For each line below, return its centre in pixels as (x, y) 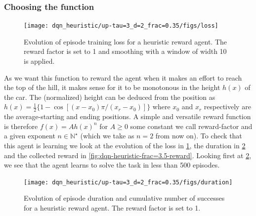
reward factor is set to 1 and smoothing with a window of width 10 (125, 51)
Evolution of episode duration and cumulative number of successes (124, 198)
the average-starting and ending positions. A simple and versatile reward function (128, 116)
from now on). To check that (199, 136)
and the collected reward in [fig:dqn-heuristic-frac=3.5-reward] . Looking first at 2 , (128, 155)
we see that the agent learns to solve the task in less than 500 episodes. (112, 165)
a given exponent (30, 136)
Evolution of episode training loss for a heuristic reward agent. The (125, 41)
